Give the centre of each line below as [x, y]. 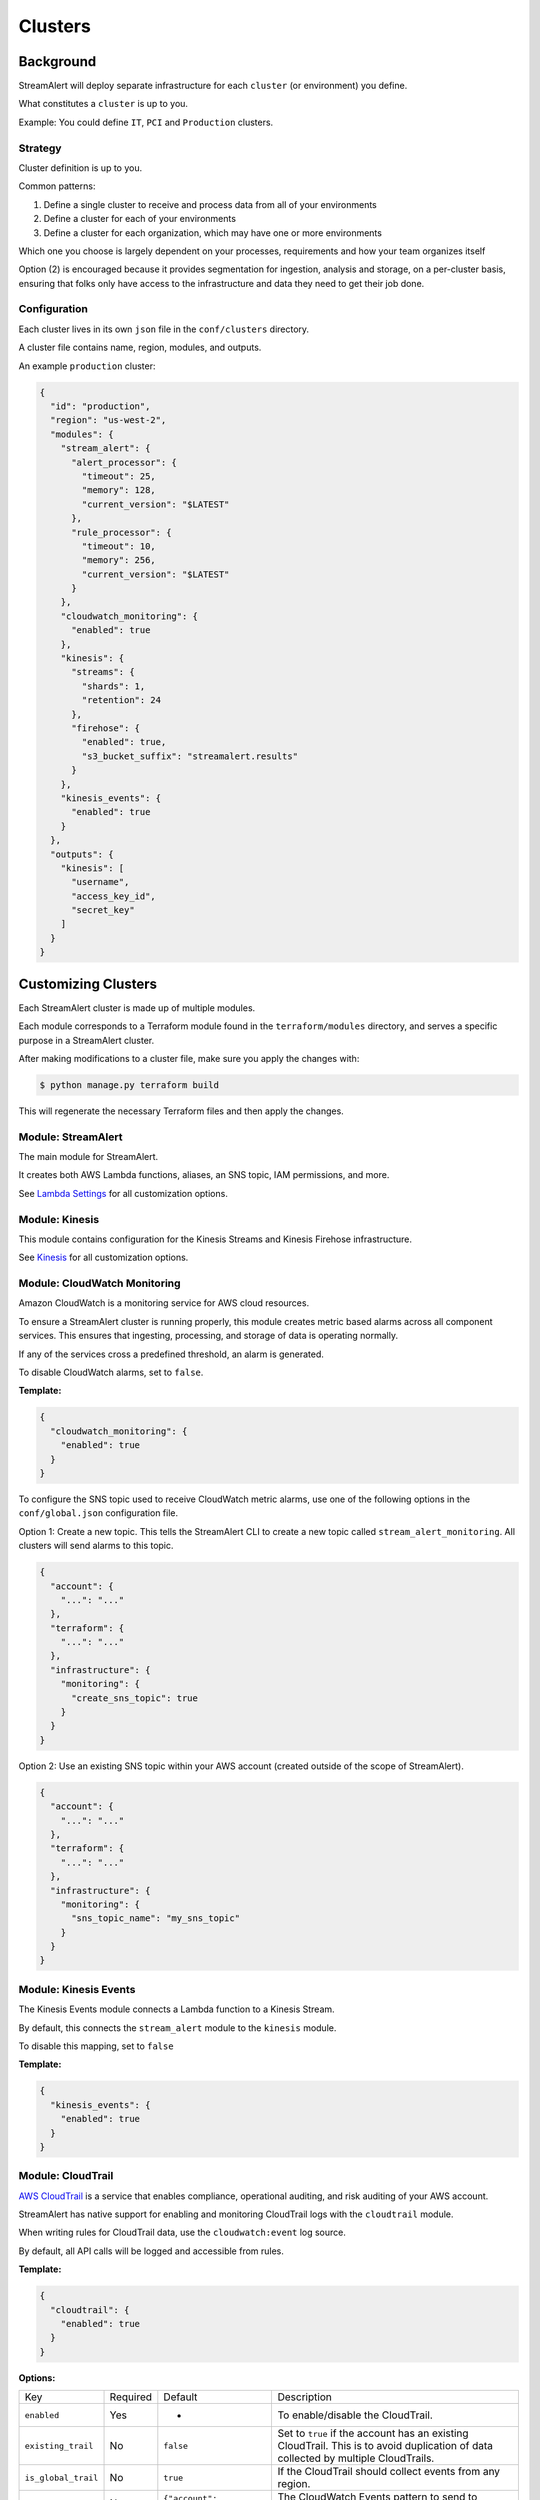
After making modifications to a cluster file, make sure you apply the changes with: [189, 1058]
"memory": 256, [119, 560]
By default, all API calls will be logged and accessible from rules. [151, 2251]
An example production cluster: [87, 366]
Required [131, 2397]
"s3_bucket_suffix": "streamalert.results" [190, 756]
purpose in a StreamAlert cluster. [86, 1040]
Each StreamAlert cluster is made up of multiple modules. [137, 1007]
